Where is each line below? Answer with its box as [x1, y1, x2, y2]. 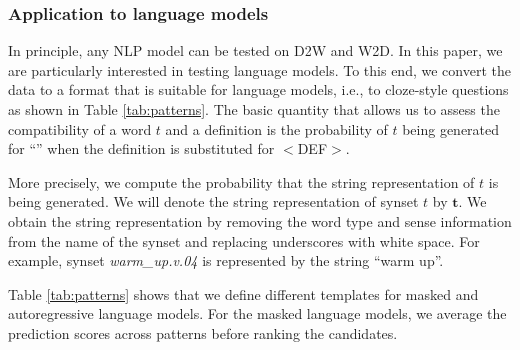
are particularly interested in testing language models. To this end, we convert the [8, 59, 511, 80]
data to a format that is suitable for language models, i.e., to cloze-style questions [8, 79, 509, 100]
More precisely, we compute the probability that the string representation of [8, 171, 475, 192]
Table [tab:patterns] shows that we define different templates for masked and [8, 283, 479, 304]
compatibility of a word [8, 118, 152, 139]
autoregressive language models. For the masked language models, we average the [8, 303, 507, 324]
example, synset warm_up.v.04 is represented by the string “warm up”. [8, 250, 444, 271]
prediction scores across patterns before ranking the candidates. [8, 322, 398, 343]
